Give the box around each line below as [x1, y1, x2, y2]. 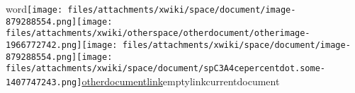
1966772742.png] [6, 39, 82, 50]
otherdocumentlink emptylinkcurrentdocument [81, 73, 280, 88]
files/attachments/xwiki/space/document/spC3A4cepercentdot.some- [6, 63, 326, 74]
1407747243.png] [6, 77, 82, 87]
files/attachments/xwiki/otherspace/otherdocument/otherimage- [6, 28, 310, 39]
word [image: [6, 1, 63, 15]
